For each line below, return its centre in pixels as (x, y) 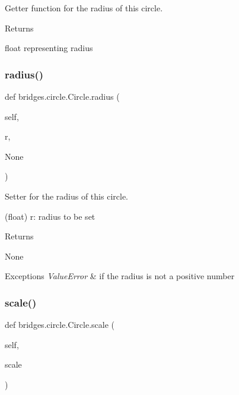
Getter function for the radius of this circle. (84, 8)
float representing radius (49, 48)
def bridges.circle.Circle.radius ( (62, 96)
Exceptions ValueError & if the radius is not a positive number (120, 276)
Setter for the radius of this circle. (66, 196)
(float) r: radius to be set (50, 216)
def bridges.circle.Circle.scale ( (60, 325)
